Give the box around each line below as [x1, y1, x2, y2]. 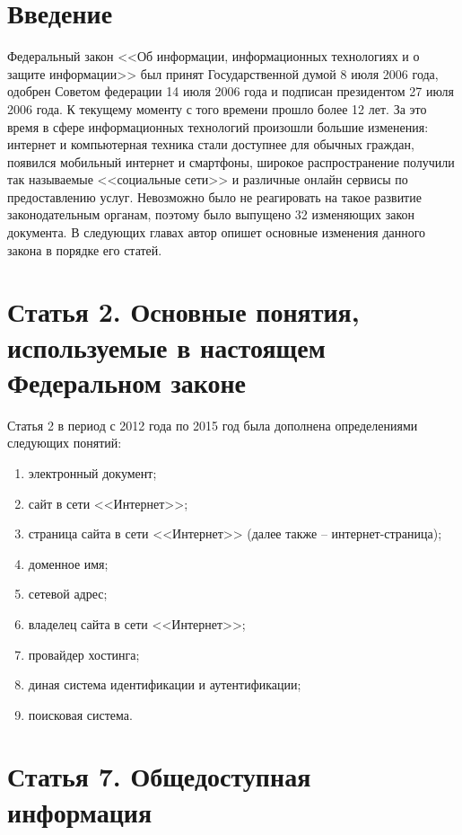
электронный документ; [28, 463, 157, 482]
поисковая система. [28, 705, 133, 724]
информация [7, 793, 153, 830]
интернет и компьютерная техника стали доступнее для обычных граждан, [7, 135, 414, 154]
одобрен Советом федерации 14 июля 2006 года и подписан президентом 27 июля [7, 82, 454, 101]
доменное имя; [28, 554, 109, 573]
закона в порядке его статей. [7, 240, 162, 259]
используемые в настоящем [7, 328, 326, 365]
